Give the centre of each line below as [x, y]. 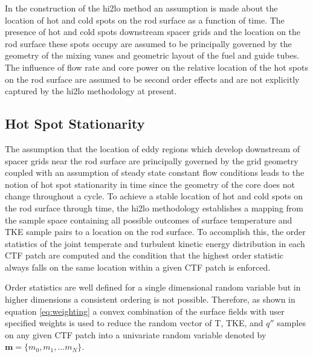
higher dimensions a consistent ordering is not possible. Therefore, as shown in [150, 299]
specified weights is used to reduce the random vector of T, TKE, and [134, 323]
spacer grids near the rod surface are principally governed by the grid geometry [152, 160]
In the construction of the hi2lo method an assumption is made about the [141, 8]
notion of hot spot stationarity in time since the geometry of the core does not [150, 184]
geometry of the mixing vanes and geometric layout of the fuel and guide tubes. [152, 55]
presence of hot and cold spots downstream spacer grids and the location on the [153, 32]
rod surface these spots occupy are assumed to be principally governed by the [148, 43]
